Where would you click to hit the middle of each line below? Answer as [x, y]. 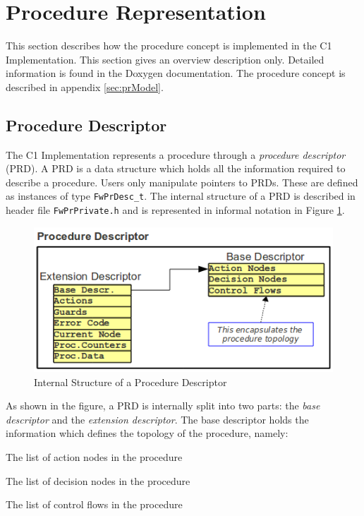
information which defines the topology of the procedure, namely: [147, 433]
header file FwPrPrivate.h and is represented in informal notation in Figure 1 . [175, 210]
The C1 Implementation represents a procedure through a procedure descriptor [176, 154]
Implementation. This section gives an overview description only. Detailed [165, 59]
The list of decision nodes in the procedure [98, 480]
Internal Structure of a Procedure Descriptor [131, 382]
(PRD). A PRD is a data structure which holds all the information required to [176, 168]
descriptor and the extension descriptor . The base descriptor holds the [157, 419]
